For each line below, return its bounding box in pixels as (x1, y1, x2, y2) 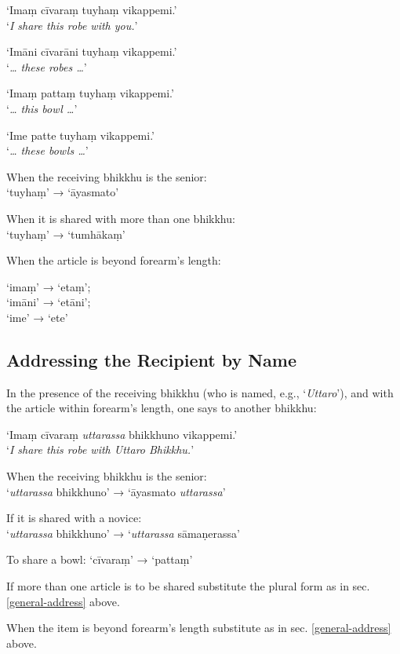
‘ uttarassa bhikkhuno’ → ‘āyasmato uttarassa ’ (6, 483, 226, 499)
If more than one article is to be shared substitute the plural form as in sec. (6, 578, 370, 594)
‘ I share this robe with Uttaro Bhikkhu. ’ (6, 441, 195, 458)
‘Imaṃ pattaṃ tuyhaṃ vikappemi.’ (6, 85, 174, 101)
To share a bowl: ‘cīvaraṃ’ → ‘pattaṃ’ (6, 551, 193, 568)
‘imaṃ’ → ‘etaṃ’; (6, 278, 91, 294)
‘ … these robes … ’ (6, 58, 87, 75)
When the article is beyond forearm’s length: (6, 252, 221, 269)
